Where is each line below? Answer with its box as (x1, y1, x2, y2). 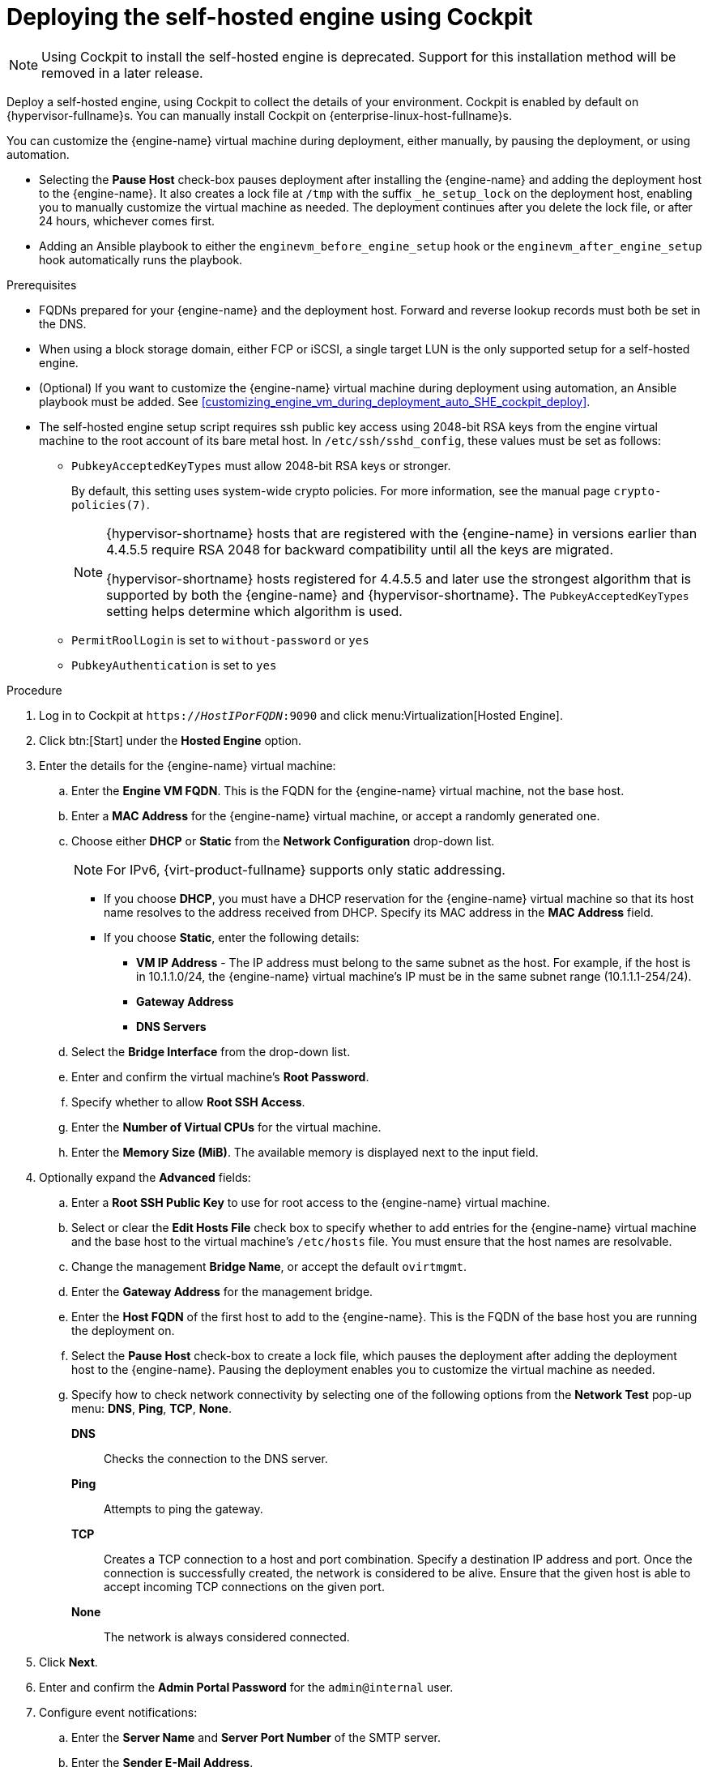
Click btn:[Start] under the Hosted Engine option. (39, 733, 302, 747)
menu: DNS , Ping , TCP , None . (71, 1401, 232, 1415)
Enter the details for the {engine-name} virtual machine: (39, 758, 336, 772)
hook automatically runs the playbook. (39, 252, 243, 267)
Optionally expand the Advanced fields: (39, 1170, 251, 1184)
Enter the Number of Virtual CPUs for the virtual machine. (71, 1119, 382, 1134)
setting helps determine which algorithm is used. (106, 602, 403, 619)
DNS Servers (136, 1019, 207, 1033)
